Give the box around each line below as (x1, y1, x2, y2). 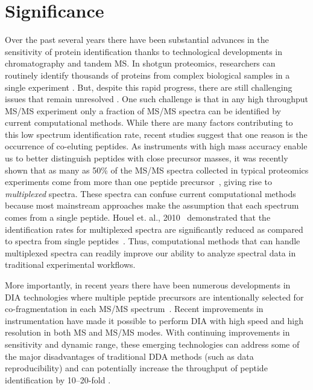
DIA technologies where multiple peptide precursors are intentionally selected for (5, 290, 304, 303)
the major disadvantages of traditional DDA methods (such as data (5, 349, 254, 362)
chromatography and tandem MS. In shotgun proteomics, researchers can (5, 57, 276, 70)
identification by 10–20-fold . (5, 373, 111, 386)
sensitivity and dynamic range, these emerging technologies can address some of (5, 337, 300, 350)
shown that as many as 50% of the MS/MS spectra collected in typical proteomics (5, 163, 309, 176)
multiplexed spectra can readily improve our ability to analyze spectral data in (5, 246, 296, 259)
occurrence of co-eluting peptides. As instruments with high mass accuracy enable (5, 140, 308, 152)
